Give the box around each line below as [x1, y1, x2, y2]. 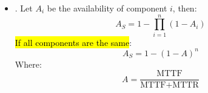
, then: [172, 2, 197, 14]
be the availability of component [47, 2, 167, 14]
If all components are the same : [15, 36, 132, 48]
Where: [15, 57, 42, 70]
